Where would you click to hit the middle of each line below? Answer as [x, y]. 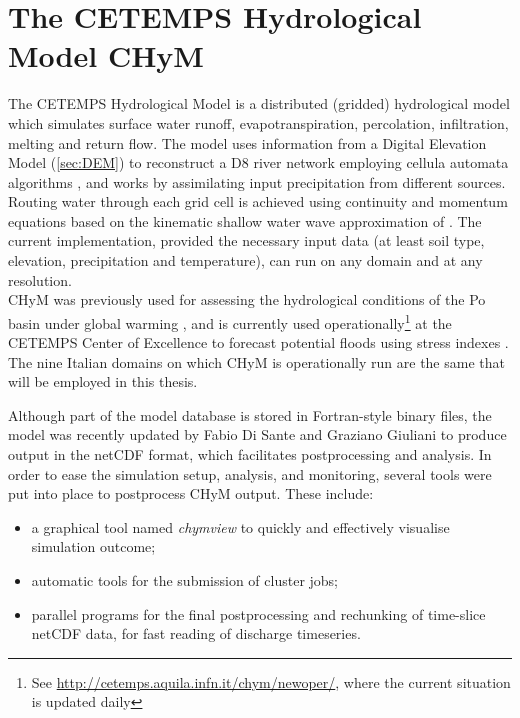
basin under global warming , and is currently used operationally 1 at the [230, 321]
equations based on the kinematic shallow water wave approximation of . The [245, 220]
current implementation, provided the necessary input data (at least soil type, [246, 240]
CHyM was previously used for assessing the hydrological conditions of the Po [247, 299]
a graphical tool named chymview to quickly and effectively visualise [240, 526]
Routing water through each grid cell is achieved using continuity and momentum [258, 201]
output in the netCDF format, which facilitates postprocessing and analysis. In [250, 454]
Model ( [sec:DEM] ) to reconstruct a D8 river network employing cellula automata [258, 162]
